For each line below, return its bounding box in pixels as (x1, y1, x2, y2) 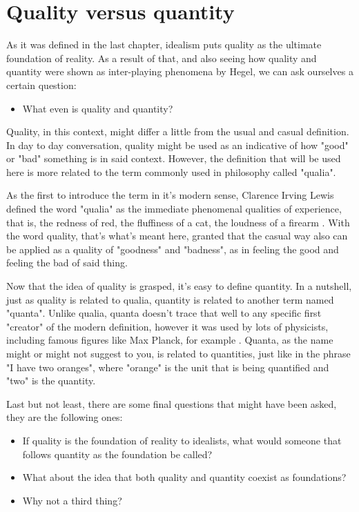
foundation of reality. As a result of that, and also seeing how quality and (6, 50, 317, 65)
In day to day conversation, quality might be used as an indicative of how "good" (6, 137, 349, 152)
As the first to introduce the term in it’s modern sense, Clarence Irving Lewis (6, 188, 334, 202)
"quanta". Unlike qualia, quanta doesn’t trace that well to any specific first (6, 306, 322, 320)
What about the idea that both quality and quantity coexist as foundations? (22, 470, 347, 484)
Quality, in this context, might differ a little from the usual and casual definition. (6, 124, 349, 139)
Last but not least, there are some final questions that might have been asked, (6, 396, 337, 411)
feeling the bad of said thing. (6, 255, 128, 270)
